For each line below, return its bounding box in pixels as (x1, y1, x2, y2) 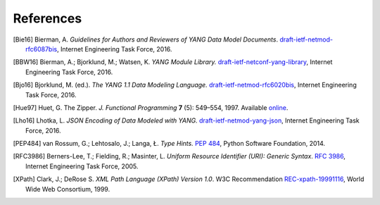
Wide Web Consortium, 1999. (25, 185, 110, 193)
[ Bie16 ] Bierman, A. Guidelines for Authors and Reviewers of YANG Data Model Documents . (13, 35, 278, 44)
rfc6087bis (25, 44, 58, 53)
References (13, 11, 82, 26)
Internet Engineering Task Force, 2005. (25, 162, 139, 170)
